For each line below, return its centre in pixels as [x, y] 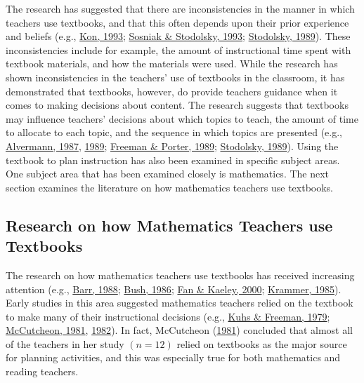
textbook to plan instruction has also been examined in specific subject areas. [173, 160]
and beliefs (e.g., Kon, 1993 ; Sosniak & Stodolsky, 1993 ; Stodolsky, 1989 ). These [178, 36]
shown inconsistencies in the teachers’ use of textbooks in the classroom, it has [175, 77]
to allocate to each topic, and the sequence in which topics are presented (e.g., [174, 132]
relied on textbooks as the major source [262, 343]
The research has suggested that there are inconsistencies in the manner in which [180, 8]
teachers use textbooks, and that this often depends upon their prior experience [177, 22]
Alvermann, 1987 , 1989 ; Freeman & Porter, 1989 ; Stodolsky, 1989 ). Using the [172, 146]
